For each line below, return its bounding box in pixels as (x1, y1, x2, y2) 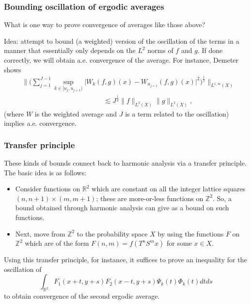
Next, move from (15, 228, 65, 238)
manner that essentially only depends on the (4, 45, 136, 55)
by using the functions (157, 228, 224, 238)
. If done (197, 45, 223, 55)
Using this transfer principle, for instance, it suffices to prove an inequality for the (4, 254, 247, 265)
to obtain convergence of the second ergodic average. (4, 291, 160, 301)
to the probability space (77, 228, 148, 238)
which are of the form (25, 238, 89, 248)
